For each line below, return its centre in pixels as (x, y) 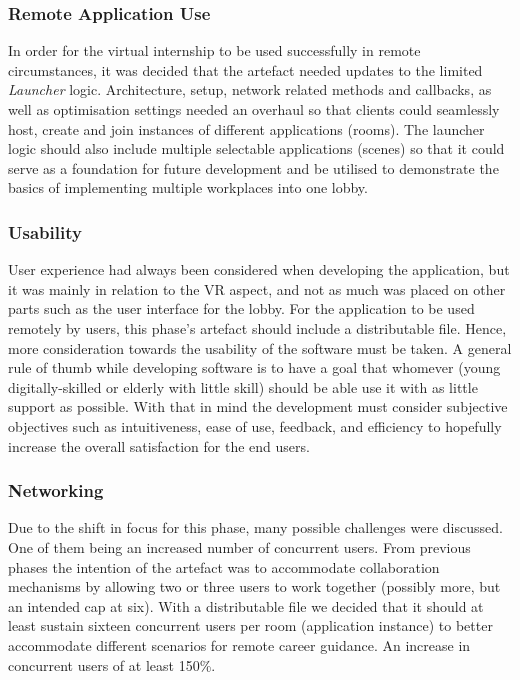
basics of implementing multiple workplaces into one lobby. (188, 187)
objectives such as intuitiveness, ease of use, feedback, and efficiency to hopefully (255, 425)
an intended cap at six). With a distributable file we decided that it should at (246, 605)
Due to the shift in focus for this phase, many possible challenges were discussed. (255, 527)
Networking (56, 490)
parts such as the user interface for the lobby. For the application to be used (241, 308)
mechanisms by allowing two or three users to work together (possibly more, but (254, 586)
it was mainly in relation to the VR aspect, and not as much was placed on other (257, 288)
